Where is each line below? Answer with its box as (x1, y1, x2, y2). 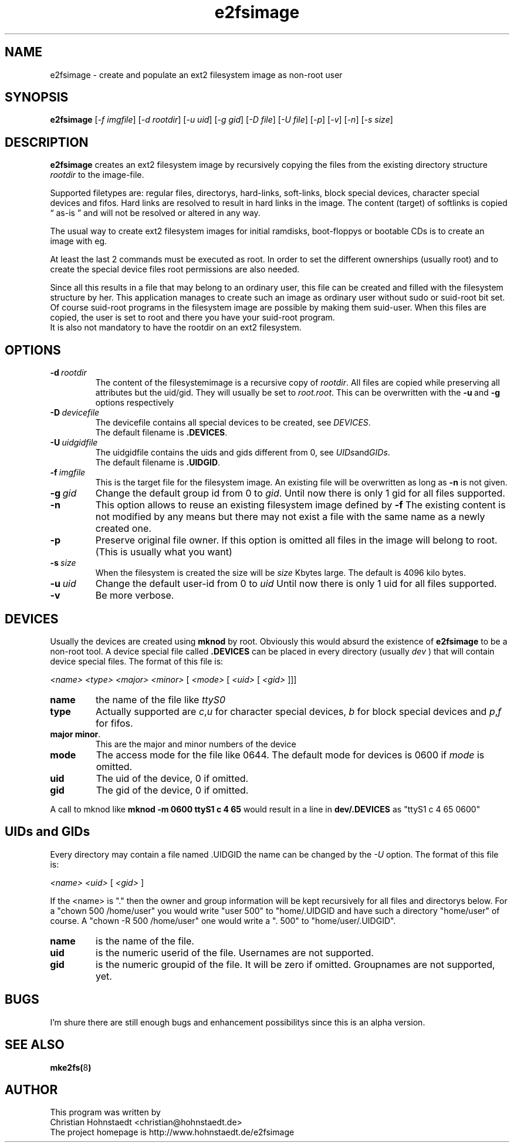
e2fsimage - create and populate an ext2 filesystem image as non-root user (50, 69, 343, 80)
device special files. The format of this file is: (50, 656, 224, 666)
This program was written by (50, 1107, 161, 1118)
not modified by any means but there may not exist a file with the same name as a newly (95, 511, 485, 523)
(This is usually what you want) (95, 546, 232, 558)
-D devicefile (50, 407, 100, 418)
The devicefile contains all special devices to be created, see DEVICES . (95, 417, 371, 428)
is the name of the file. (96, 935, 194, 947)
